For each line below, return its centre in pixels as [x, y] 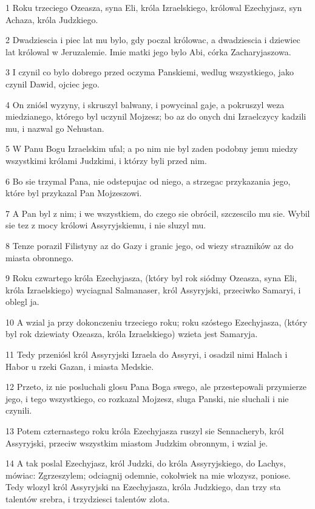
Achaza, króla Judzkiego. [52, 19]
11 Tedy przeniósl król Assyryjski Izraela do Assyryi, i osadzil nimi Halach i [147, 354]
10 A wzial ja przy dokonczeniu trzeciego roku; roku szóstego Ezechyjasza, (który [157, 322]
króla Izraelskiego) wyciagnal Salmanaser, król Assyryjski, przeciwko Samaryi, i [153, 289]
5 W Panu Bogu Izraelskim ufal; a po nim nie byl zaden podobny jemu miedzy [152, 149]
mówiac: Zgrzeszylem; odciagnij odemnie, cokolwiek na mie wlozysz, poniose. [148, 475]
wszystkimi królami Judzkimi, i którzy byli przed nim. [106, 160]
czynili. [19, 410]
